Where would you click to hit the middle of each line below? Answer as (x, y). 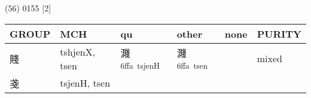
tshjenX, (78, 51)
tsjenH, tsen (85, 83)
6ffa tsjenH (140, 66)
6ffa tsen (192, 66)
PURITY (279, 33)
